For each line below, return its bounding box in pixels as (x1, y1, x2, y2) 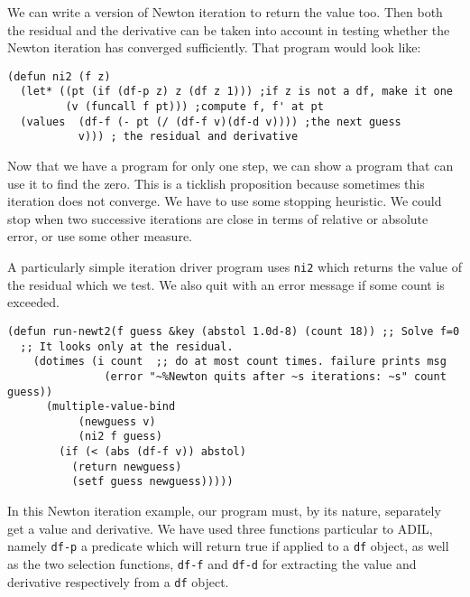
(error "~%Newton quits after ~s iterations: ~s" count (104, 369, 447, 383)
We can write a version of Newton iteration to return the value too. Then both (7, 3, 443, 21)
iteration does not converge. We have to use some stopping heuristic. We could (7, 191, 442, 210)
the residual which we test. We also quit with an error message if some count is (7, 275, 445, 294)
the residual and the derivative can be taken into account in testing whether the (7, 20, 450, 39)
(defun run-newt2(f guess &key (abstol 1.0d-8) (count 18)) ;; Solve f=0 (7, 324, 460, 338)
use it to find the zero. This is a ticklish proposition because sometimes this (7, 173, 425, 192)
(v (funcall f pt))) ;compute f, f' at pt (65, 100, 324, 114)
